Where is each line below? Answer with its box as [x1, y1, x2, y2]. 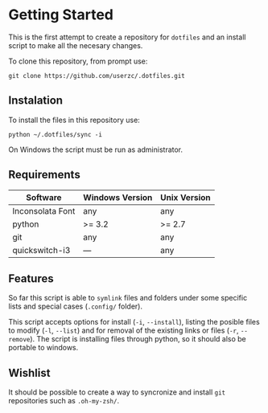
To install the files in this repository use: [8, 115, 141, 125]
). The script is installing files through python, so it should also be [29, 334, 247, 344]
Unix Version [160, 191, 211, 202]
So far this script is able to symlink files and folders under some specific [8, 293, 248, 303]
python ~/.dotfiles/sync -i [8, 130, 103, 138]
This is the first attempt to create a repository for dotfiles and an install [8, 32, 246, 42]
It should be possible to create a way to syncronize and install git [8, 387, 226, 397]
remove [8, 336, 31, 344]
